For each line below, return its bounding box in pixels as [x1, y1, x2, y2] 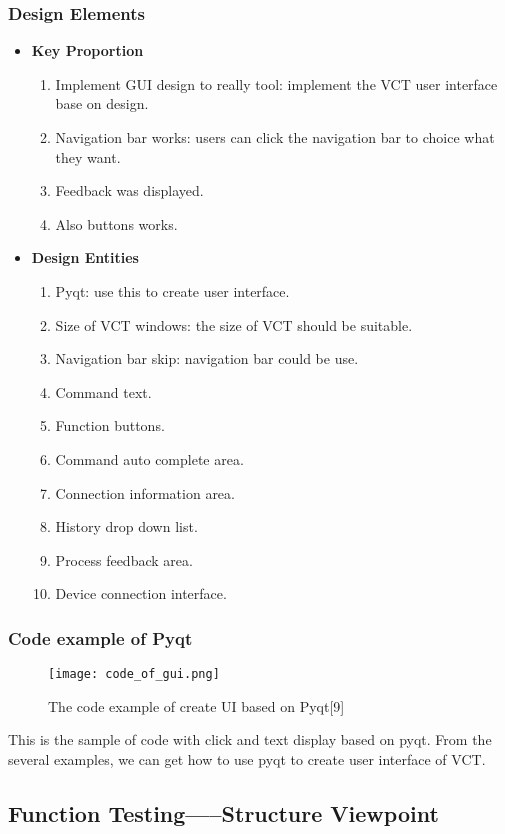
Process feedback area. [55, 549, 193, 570]
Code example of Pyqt [8, 625, 193, 650]
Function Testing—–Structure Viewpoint [8, 797, 439, 828]
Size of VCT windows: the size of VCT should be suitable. [55, 314, 413, 335]
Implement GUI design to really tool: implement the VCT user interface [55, 73, 498, 94]
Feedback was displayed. [55, 180, 204, 201]
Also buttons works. [55, 213, 178, 234]
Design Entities [31, 247, 139, 268]
